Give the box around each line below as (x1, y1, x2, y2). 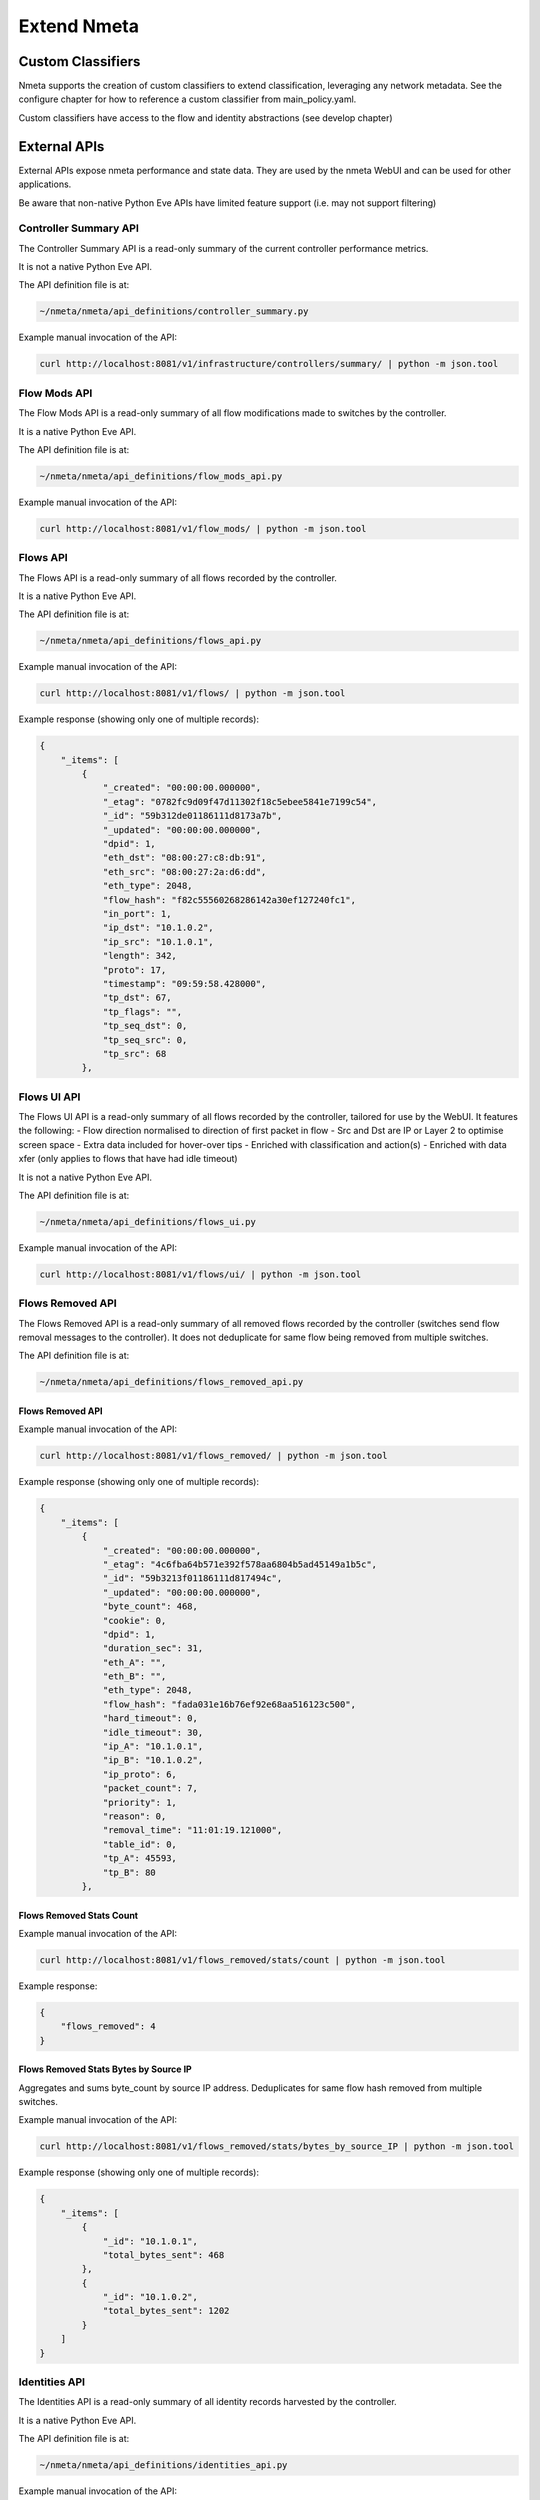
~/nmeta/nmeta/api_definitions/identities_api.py (39, 2460, 288, 2471)
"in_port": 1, (102, 908, 172, 919)
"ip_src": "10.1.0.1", (102, 936, 214, 947)
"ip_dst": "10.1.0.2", (102, 922, 214, 934)
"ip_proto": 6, (102, 1768, 177, 1780)
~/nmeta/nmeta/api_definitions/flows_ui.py (39, 1216, 257, 1227)
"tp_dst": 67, (102, 992, 172, 1004)
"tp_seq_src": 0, (102, 1034, 188, 1045)
